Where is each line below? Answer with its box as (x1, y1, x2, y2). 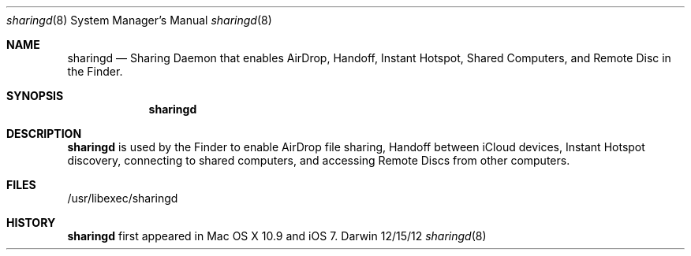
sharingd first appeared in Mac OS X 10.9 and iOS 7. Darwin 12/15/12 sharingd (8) (67, 229, 487, 243)
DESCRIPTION (6, 127, 82, 140)
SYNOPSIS (6, 89, 64, 102)
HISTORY (6, 216, 56, 229)
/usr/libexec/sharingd (67, 191, 178, 205)
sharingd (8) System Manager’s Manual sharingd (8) (6, 13, 272, 27)
